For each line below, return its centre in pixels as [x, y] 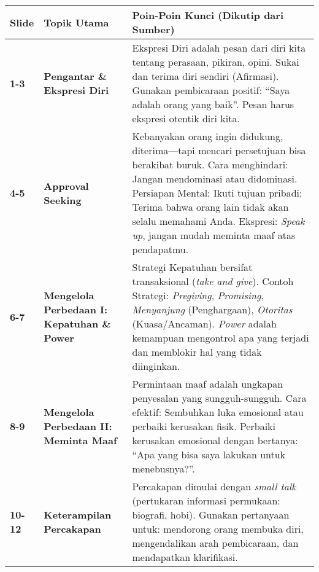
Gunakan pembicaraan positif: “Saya [211, 90]
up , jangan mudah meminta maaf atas [214, 235]
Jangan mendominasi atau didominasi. [215, 178]
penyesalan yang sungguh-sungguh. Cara [219, 398]
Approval [66, 186]
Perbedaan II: [78, 426]
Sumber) [153, 29]
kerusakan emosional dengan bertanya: [215, 440]
